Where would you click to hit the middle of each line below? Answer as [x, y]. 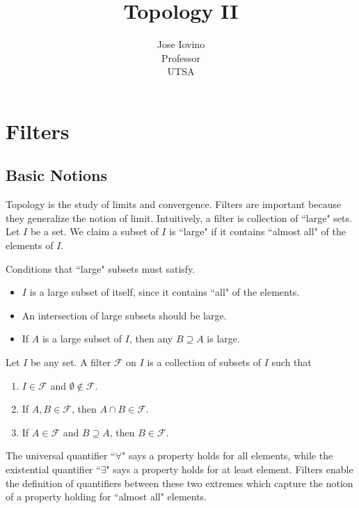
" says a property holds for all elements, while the [228, 455]
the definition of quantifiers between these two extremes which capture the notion [179, 483]
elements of [30, 245]
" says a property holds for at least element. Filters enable [230, 469]
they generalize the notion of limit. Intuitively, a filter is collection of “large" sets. [179, 217]
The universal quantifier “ [61, 455]
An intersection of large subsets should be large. [124, 315]
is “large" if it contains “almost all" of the [257, 231]
